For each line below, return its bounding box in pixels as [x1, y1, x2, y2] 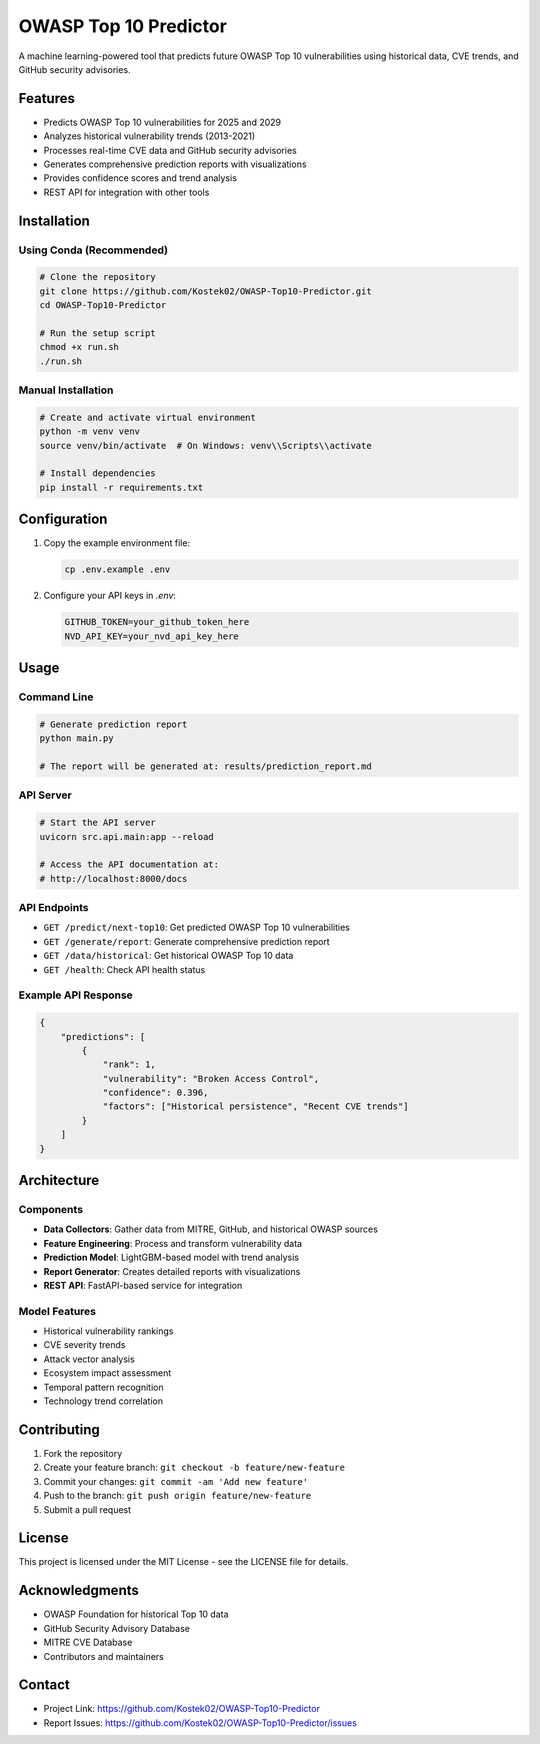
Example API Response [18, 988, 134, 1002]
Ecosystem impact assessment [43, 1367, 172, 1379]
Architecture [18, 1172, 100, 1189]
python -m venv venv [39, 426, 140, 437]
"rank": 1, [102, 1059, 157, 1070]
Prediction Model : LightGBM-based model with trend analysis [43, 1251, 300, 1264]
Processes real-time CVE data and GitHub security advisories [43, 144, 297, 156]
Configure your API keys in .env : [43, 590, 177, 602]
